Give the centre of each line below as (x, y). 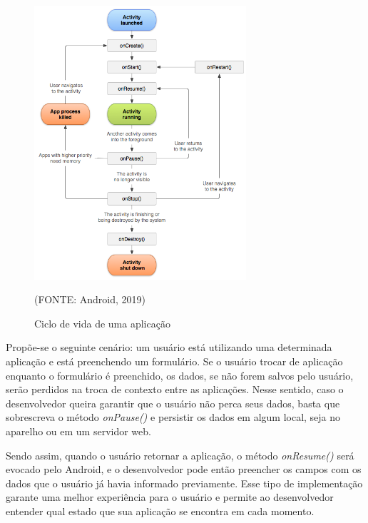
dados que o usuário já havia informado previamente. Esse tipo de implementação (184, 483)
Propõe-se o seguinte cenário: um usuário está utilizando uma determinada (169, 347)
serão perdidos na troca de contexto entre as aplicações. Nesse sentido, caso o (175, 389)
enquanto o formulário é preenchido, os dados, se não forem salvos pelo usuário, (180, 375)
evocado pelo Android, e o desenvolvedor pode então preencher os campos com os (184, 469)
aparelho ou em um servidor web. (78, 431)
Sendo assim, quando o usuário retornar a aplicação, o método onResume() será (180, 455)
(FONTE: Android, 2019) (90, 299)
